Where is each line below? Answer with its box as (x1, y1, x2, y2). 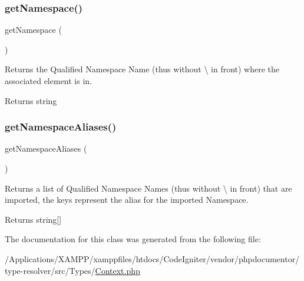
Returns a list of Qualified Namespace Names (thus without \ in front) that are (5, 182, 292, 194)
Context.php (95, 264, 140, 276)
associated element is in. (5, 75, 92, 86)
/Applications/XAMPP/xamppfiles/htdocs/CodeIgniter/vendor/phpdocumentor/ (5, 252, 300, 265)
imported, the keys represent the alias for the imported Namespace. (5, 193, 249, 206)
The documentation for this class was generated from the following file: (5, 233, 261, 245)
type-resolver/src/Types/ (5, 264, 95, 276)
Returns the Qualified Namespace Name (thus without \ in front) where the (5, 63, 280, 75)
